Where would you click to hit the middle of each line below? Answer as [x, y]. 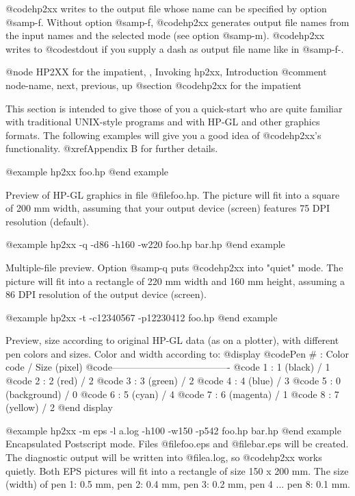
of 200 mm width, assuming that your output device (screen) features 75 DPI [168, 208]
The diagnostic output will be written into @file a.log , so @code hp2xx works [164, 457]
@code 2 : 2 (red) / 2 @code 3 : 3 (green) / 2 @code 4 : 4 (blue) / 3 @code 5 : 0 [173, 381]
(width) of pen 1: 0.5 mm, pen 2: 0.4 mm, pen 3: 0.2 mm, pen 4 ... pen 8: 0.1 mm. [178, 484]
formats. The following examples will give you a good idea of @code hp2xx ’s [163, 135]
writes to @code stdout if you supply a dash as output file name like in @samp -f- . [175, 48]
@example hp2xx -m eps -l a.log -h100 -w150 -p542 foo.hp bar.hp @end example [173, 430]
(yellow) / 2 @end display [59, 407]
